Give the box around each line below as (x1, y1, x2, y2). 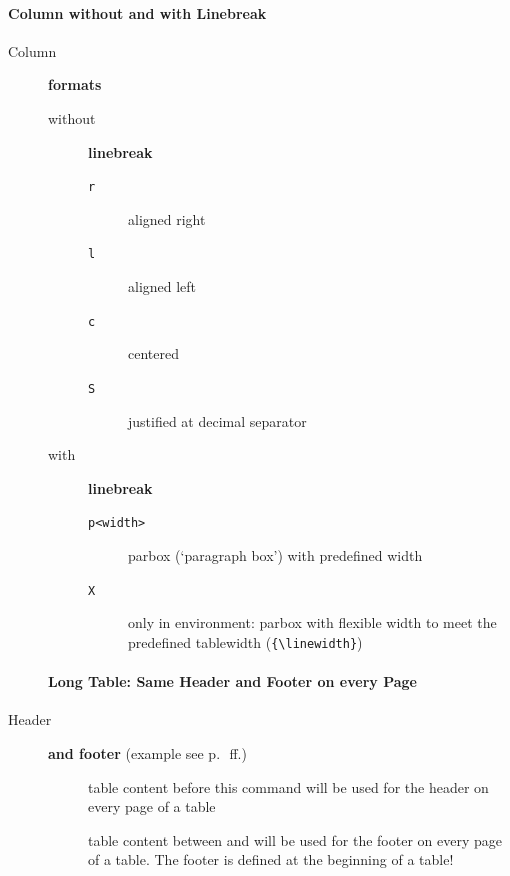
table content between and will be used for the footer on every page (88, 829, 502, 850)
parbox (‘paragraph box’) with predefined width (128, 545, 423, 566)
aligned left (128, 276, 197, 297)
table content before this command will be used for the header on (88, 776, 489, 797)
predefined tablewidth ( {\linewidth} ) (128, 631, 363, 652)
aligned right (128, 208, 206, 229)
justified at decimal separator (128, 410, 307, 431)
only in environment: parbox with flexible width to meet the (128, 612, 497, 633)
